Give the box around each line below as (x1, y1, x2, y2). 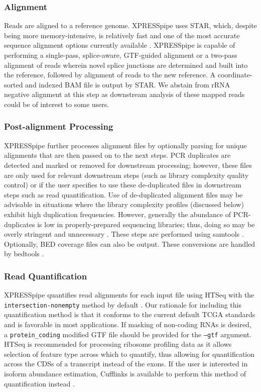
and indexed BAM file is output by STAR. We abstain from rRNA (25, 79, 230, 89)
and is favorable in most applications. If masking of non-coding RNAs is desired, (4, 319, 251, 329)
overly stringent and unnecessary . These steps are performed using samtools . (4, 229, 244, 239)
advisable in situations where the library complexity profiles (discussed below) (4, 199, 244, 210)
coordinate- (217, 69, 252, 80)
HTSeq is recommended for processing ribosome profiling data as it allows (4, 339, 232, 349)
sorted (4, 79, 23, 89)
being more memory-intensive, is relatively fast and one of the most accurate (4, 30, 240, 40)
